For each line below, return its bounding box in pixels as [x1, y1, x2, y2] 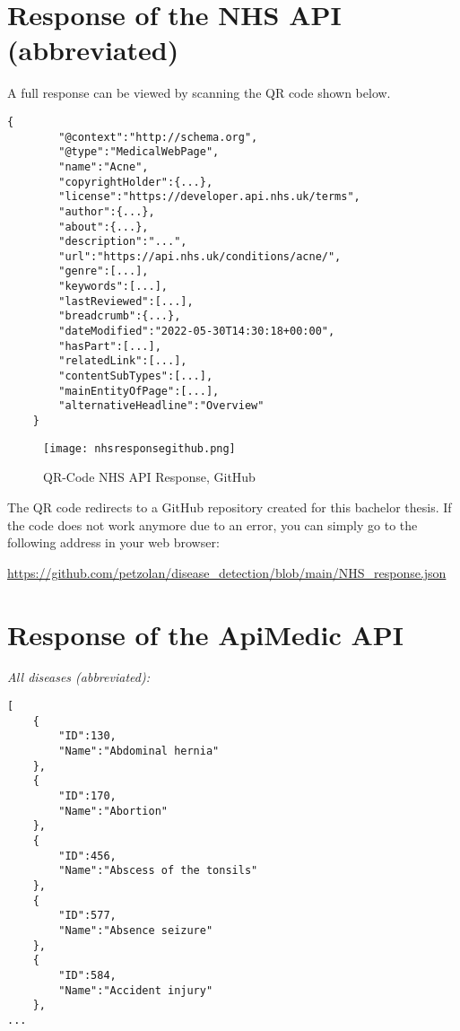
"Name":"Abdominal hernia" [58, 745, 220, 757]
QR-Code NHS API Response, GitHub [43, 467, 256, 486]
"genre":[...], [58, 265, 149, 278]
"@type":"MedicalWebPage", [58, 145, 220, 159]
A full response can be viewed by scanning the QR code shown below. [7, 83, 391, 102]
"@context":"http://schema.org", [58, 130, 258, 144]
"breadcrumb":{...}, [58, 310, 181, 323]
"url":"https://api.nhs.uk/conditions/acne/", [58, 249, 342, 263]
